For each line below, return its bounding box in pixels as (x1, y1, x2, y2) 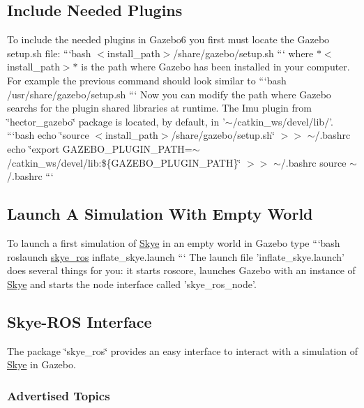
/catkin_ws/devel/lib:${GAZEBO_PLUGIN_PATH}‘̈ (7, 155, 241, 169)
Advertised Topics (7, 386, 110, 404)
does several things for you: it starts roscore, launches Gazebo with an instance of (7, 263, 356, 278)
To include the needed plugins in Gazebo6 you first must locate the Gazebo (7, 32, 330, 47)
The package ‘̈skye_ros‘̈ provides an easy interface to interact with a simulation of (7, 343, 358, 358)
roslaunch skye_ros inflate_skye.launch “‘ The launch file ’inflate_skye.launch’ (7, 249, 344, 264)
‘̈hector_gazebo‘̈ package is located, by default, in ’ (7, 114, 225, 128)
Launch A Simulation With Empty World (7, 203, 313, 225)
